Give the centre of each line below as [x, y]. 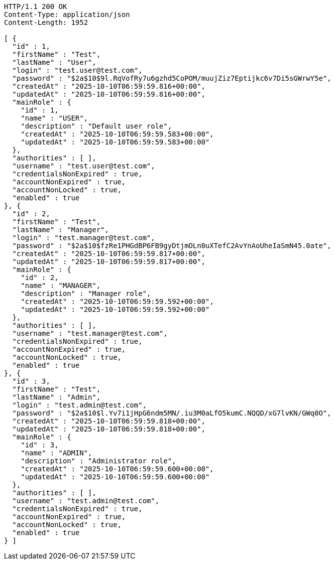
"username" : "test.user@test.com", [84, 166]
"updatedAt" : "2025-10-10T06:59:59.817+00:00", [109, 262]
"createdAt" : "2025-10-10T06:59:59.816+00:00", [109, 86]
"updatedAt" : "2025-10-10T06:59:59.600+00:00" [115, 477]
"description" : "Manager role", [86, 293]
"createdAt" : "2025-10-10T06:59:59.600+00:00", [117, 469]
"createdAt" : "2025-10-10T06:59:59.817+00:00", [109, 254]
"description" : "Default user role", [96, 126]
